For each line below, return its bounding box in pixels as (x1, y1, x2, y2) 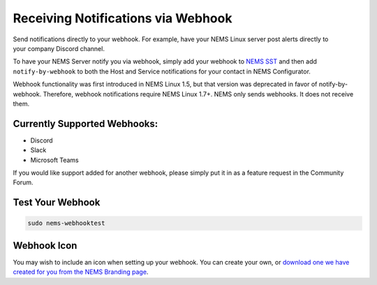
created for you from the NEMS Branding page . (13, 268, 149, 276)
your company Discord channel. (13, 44, 105, 52)
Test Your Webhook (13, 196, 101, 209)
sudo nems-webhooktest (27, 219, 105, 227)
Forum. (13, 178, 34, 187)
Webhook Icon (13, 240, 77, 251)
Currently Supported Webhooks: (13, 117, 158, 129)
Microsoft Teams (30, 156, 80, 164)
